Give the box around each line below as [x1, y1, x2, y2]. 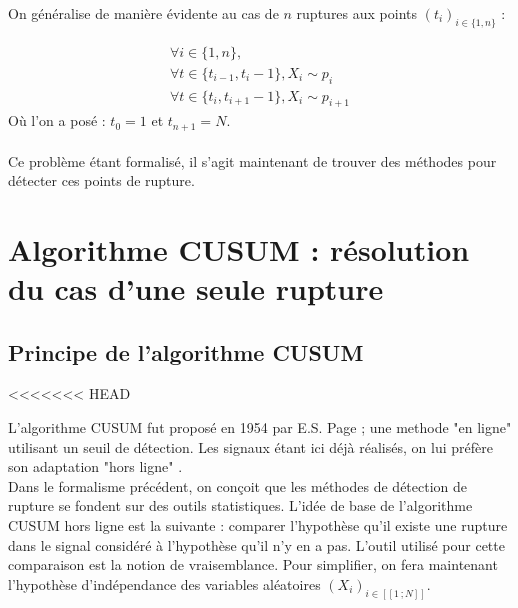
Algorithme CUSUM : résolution [8, 228, 470, 269]
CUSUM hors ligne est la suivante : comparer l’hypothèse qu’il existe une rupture [8, 515, 508, 536]
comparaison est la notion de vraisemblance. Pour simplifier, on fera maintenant [8, 554, 498, 575]
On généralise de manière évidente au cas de [8, 3, 279, 23]
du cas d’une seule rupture [8, 268, 384, 309]
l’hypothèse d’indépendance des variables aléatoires [8, 573, 321, 594]
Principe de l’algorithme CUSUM [8, 336, 364, 367]
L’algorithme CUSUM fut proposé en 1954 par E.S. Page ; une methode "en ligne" [8, 417, 512, 438]
